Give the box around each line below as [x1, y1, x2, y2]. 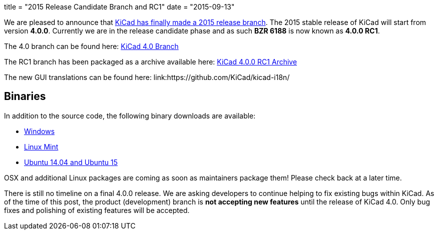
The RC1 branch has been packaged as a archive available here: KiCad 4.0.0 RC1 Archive [4, 57, 297, 66]
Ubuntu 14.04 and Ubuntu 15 [24, 157, 118, 166]
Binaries [4, 90, 46, 103]
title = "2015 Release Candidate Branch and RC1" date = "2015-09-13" [4, 2, 235, 11]
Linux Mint [24, 142, 59, 151]
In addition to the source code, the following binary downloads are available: [4, 111, 256, 120]
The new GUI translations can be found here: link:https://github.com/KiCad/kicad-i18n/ [4, 73, 290, 81]
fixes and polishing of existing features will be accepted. [4, 205, 190, 214]
